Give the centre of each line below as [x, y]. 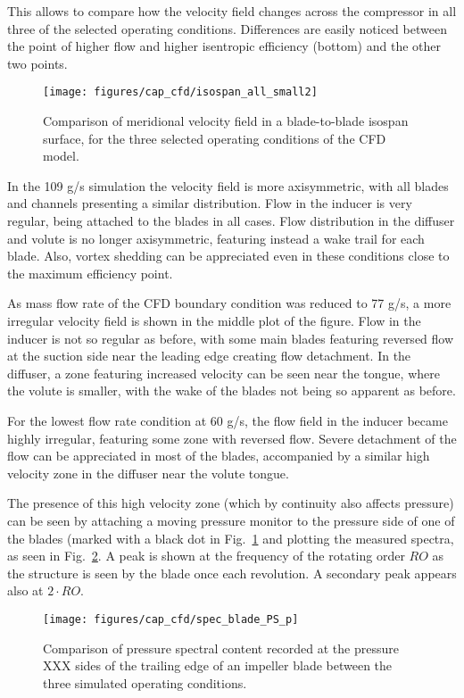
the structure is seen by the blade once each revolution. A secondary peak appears [232, 573]
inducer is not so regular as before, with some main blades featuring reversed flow [231, 338]
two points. [37, 63]
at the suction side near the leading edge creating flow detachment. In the [209, 356]
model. [61, 156]
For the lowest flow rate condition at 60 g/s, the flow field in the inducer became [228, 420]
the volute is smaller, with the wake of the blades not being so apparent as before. [232, 391]
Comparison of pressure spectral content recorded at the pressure [221, 648]
